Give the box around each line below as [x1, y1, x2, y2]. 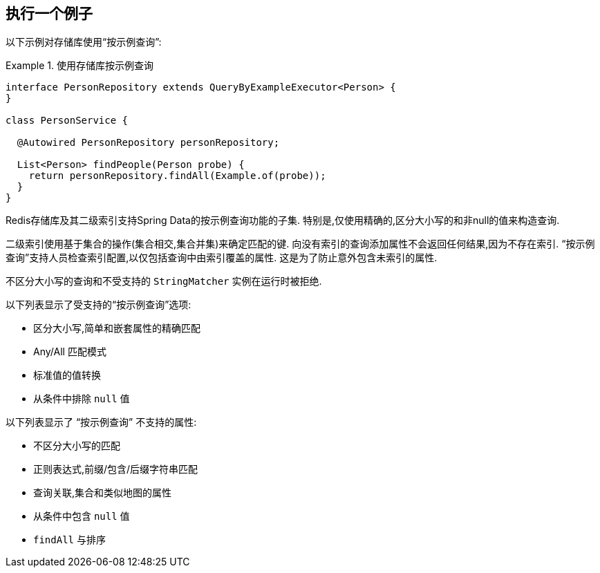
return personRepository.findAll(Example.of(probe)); [28, 170, 326, 182]
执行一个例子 [6, 5, 93, 22]
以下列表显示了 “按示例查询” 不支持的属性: [6, 416, 197, 429]
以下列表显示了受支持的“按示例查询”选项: [6, 299, 191, 311]
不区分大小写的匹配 [33, 440, 120, 452]
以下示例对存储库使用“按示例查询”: [6, 36, 162, 48]
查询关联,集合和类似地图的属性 [33, 487, 172, 499]
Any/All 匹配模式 [33, 346, 106, 358]
